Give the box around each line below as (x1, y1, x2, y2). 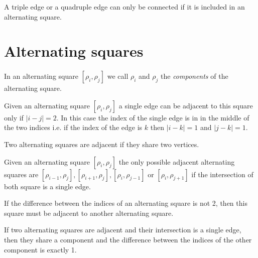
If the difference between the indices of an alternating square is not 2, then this (4, 198, 247, 208)
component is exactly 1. (4, 244, 77, 254)
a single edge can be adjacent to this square (118, 100, 253, 110)
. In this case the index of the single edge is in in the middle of (56, 112, 249, 122)
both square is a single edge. (4, 181, 91, 191)
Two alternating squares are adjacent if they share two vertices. (4, 139, 199, 149)
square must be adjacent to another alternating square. (4, 207, 174, 218)
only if (4, 112, 24, 122)
